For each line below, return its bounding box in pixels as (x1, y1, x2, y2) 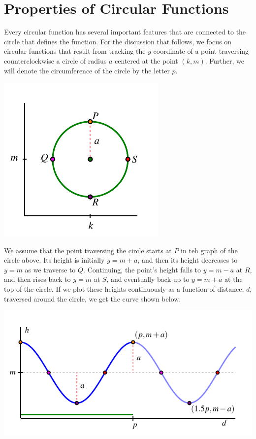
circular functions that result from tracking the (4, 46, 146, 56)
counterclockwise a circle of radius (4, 55, 107, 66)
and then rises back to (4, 274, 71, 284)
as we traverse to (25, 264, 76, 274)
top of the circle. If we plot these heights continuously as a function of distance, (4, 284, 244, 294)
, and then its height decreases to (137, 255, 238, 265)
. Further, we (205, 55, 244, 66)
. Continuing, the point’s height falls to (83, 264, 201, 274)
